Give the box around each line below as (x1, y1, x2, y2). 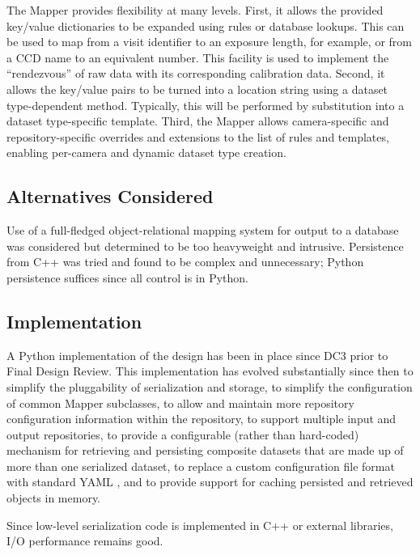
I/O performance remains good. (6, 532, 163, 549)
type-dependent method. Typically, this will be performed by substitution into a (6, 96, 405, 113)
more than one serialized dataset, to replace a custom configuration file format (6, 457, 395, 474)
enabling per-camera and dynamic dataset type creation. (6, 144, 286, 161)
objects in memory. (6, 489, 101, 506)
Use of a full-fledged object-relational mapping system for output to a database (6, 222, 399, 239)
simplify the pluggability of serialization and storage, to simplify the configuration (6, 378, 413, 395)
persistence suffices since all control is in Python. (6, 269, 248, 286)
